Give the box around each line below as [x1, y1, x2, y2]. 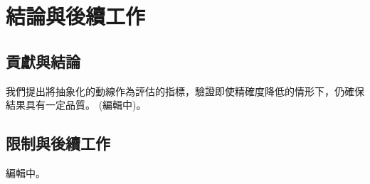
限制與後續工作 [6, 132, 110, 154]
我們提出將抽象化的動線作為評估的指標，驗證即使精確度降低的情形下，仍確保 [6, 83, 364, 98]
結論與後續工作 [6, 1, 146, 31]
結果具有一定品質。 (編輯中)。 [6, 97, 147, 112]
